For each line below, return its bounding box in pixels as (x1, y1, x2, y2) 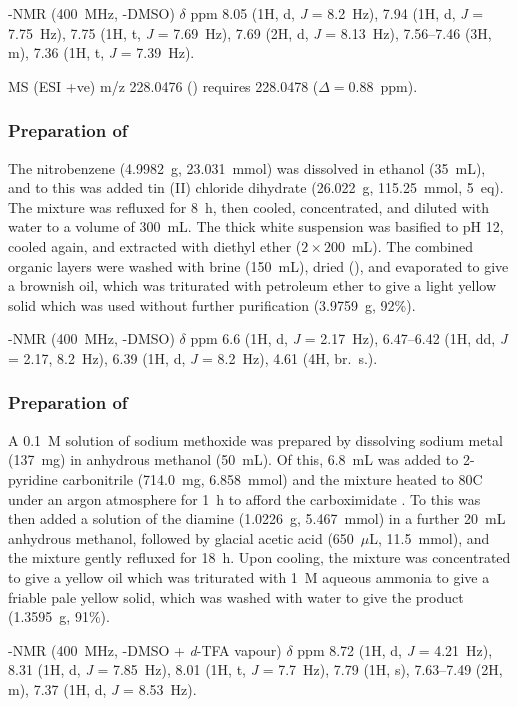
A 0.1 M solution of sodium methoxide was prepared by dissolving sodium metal (8, 429, 503, 450)
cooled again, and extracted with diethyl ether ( (8, 235, 302, 256)
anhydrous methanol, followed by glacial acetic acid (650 (8, 527, 354, 548)
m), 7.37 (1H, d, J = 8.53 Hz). (8, 678, 197, 699)
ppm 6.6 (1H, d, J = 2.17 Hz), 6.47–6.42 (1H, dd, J (190, 328, 508, 349)
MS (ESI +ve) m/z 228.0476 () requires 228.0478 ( (8, 75, 319, 96)
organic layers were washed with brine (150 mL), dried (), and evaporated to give (8, 255, 509, 276)
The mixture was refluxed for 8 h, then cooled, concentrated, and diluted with (8, 196, 489, 217)
